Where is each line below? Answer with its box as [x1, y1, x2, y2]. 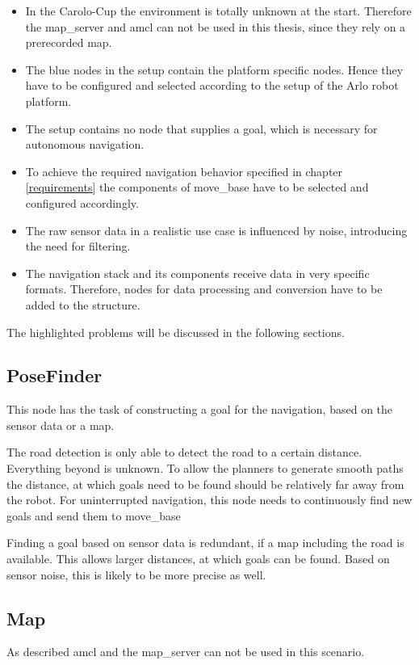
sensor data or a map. [6, 416, 115, 433]
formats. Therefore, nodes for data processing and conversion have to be [25, 280, 383, 297]
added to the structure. [25, 296, 140, 313]
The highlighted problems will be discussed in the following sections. [6, 323, 345, 340]
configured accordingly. [25, 194, 139, 211]
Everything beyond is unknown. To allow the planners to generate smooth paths [6, 460, 404, 477]
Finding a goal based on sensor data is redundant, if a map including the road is [6, 534, 404, 551]
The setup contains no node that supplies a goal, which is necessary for [25, 120, 378, 137]
